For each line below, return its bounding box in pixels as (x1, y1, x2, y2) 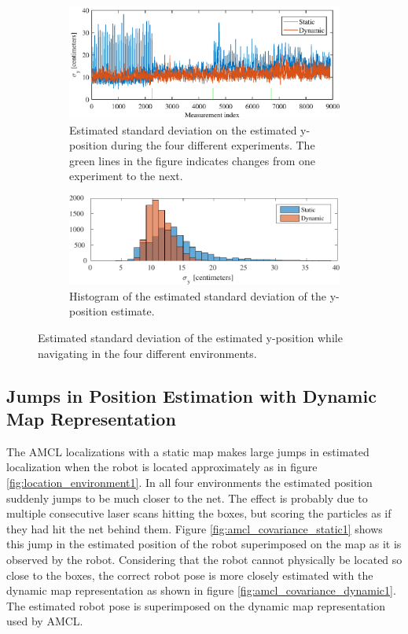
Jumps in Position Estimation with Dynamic (6, 383, 377, 407)
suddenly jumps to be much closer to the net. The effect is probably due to (6, 489, 368, 506)
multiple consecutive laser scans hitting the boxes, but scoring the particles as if (6, 505, 391, 522)
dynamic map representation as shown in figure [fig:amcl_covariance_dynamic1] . (6, 582, 396, 599)
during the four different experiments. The (111, 137, 315, 153)
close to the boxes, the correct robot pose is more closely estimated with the (6, 566, 373, 583)
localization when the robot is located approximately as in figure (6, 459, 318, 475)
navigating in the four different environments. (38, 345, 257, 361)
